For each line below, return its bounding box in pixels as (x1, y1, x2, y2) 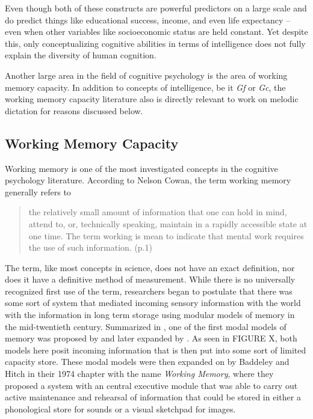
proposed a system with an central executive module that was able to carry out (5, 379, 298, 391)
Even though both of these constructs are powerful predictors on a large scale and (5, 2, 307, 14)
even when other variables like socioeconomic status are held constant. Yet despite (5, 25, 308, 38)
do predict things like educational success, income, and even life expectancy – (5, 13, 290, 26)
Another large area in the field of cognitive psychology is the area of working (5, 69, 288, 81)
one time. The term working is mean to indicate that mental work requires (28, 229, 304, 242)
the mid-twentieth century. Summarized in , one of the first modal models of (5, 320, 287, 332)
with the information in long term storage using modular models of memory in (5, 308, 295, 321)
